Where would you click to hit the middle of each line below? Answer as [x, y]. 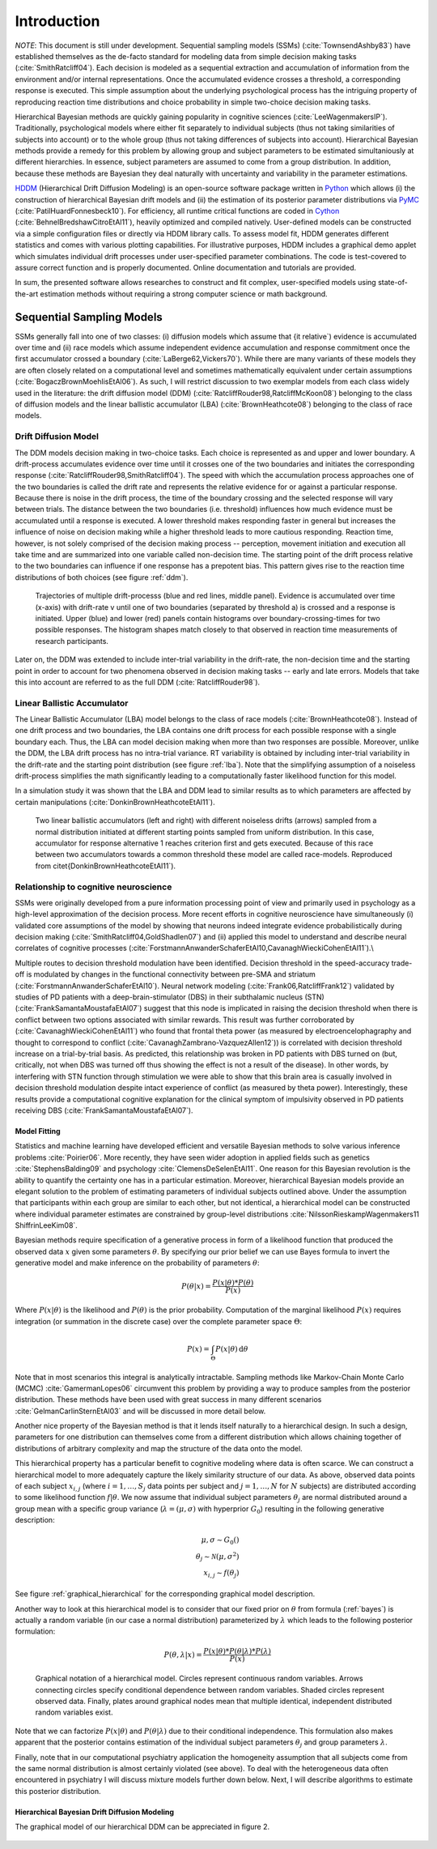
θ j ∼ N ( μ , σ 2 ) [217, 1557]
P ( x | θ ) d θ [232, 1349]
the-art [27, 294]
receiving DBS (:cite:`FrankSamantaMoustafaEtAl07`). [104, 1110]
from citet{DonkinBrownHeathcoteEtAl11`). [106, 866]
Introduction [57, 21]
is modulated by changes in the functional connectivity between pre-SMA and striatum [171, 974]
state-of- [392, 283]
